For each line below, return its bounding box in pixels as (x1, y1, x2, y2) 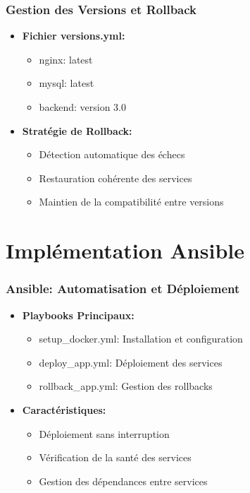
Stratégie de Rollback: (22, 123, 132, 138)
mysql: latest (39, 76, 94, 90)
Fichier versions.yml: (22, 28, 125, 43)
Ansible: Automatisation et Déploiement (6, 280, 240, 297)
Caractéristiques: (22, 402, 106, 417)
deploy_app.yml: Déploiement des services (39, 355, 223, 369)
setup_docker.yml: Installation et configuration (39, 331, 243, 346)
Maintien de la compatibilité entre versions (39, 194, 224, 209)
